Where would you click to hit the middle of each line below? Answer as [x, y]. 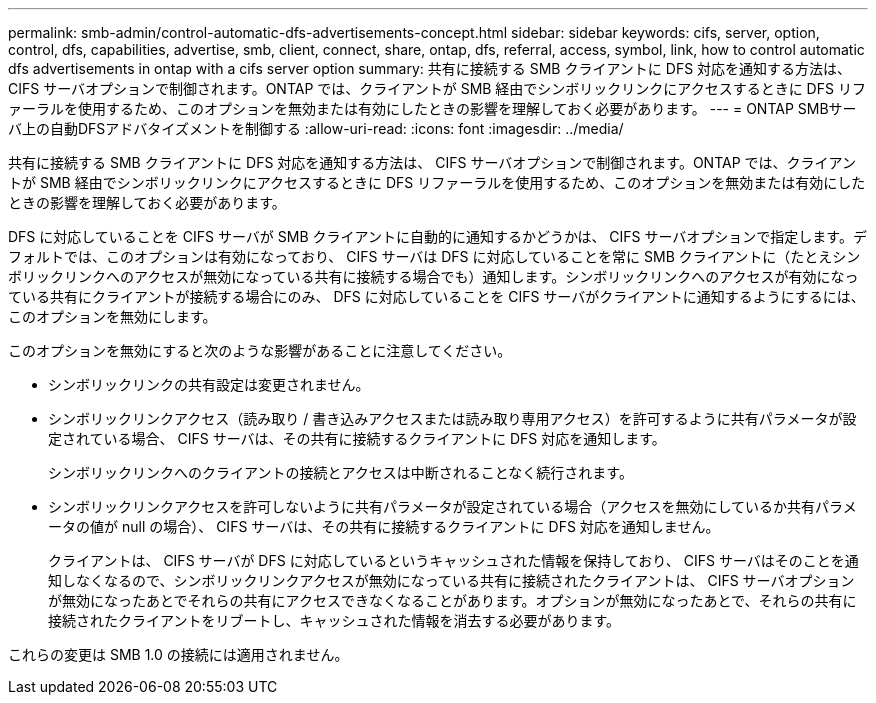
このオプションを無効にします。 [112, 316]
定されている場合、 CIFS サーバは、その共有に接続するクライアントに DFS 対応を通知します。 [357, 438]
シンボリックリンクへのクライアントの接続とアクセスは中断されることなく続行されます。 [340, 472]
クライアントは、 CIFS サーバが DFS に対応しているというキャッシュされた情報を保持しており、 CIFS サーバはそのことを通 [453, 560]
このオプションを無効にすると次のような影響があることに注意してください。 [260, 350]
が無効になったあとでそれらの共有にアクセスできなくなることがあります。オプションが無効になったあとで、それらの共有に [452, 600]
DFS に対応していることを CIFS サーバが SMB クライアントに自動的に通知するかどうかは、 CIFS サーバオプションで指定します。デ [437, 236]
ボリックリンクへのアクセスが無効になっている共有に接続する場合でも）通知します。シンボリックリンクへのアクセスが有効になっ [433, 276]
